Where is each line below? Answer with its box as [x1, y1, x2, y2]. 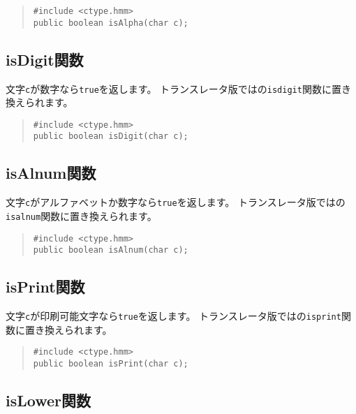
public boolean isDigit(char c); [33, 131, 188, 142]
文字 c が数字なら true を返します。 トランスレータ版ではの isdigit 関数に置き [6, 81, 351, 96]
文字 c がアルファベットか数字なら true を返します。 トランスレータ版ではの [6, 195, 346, 209]
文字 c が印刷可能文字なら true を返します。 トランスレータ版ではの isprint [6, 309, 341, 323]
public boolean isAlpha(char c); [33, 17, 188, 28]
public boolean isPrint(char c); [33, 359, 188, 369]
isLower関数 [6, 390, 91, 411]
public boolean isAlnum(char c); [33, 245, 188, 256]
